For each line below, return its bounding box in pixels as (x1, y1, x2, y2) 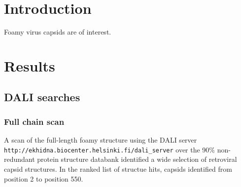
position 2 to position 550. (4, 173, 83, 184)
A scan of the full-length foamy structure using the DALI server (4, 135, 197, 145)
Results (4, 55, 55, 75)
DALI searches (4, 89, 80, 105)
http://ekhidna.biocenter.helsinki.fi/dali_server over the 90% (4, 144, 215, 154)
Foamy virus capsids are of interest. (4, 27, 111, 37)
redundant (4, 154, 35, 164)
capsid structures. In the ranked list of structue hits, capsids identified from (4, 163, 232, 174)
